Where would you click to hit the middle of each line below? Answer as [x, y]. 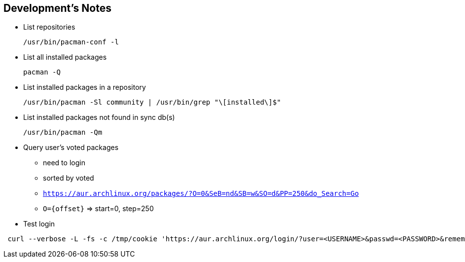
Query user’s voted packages [71, 148]
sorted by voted [69, 178]
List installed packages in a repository [85, 87]
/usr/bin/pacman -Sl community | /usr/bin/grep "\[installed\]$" [152, 102]
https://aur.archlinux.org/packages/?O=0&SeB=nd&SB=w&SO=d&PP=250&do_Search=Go [201, 194]
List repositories [49, 27]
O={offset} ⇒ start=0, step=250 [98, 209]
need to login [64, 163]
